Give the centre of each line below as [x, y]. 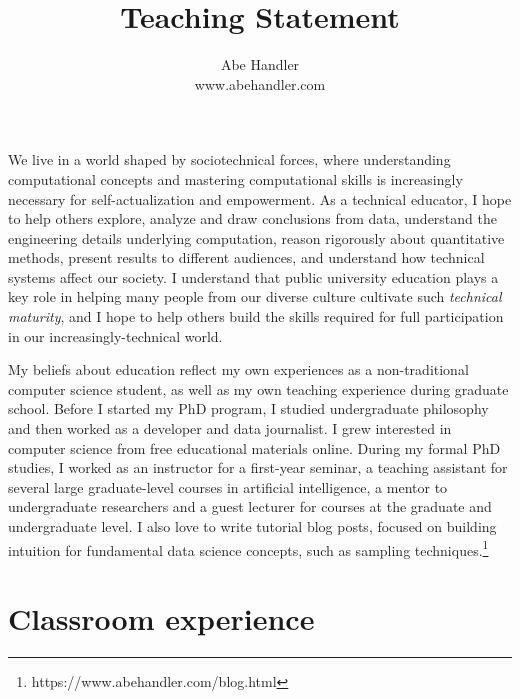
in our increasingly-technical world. [115, 335]
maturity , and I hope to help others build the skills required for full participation [256, 316]
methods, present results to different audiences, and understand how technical [246, 257]
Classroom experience [161, 618]
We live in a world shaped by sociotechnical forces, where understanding [229, 159]
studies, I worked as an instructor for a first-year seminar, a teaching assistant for [258, 467]
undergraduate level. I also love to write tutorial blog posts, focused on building [252, 526]
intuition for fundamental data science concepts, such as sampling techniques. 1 [248, 548]
